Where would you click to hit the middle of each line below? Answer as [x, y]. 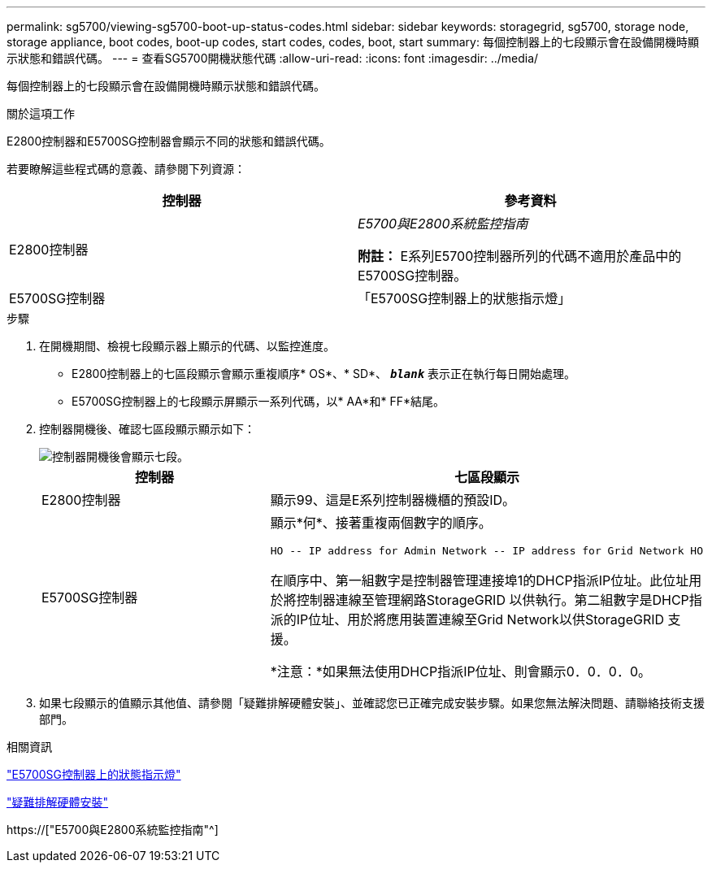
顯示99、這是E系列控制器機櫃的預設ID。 [393, 500]
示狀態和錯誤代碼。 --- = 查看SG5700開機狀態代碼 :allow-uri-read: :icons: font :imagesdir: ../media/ [273, 58]
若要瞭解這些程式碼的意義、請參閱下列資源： [126, 169]
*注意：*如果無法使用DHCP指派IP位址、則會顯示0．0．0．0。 [461, 671]
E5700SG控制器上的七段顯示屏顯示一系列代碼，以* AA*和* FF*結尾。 [258, 401]
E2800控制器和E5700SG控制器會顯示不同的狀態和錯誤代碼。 [169, 141]
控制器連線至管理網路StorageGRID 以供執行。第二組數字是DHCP [493, 600]
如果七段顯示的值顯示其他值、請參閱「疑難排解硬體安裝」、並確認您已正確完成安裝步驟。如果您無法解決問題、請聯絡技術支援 [372, 703]
